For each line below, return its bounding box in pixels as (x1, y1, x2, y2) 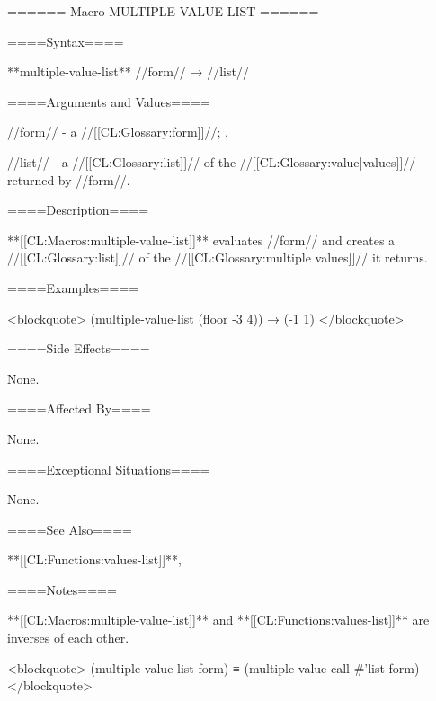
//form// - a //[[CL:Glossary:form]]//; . (7, 122, 228, 141)
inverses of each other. (7, 628, 129, 647)
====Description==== (7, 200, 149, 219)
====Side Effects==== (7, 339, 150, 358)
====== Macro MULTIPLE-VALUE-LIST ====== (7, 2, 319, 20)
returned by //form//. (7, 170, 130, 189)
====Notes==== (7, 580, 117, 599)
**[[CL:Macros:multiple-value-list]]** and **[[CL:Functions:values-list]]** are (7, 610, 430, 629)
